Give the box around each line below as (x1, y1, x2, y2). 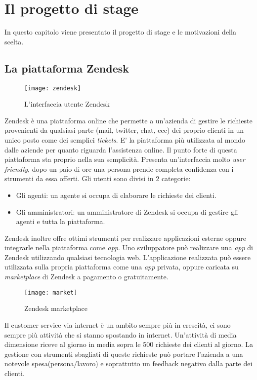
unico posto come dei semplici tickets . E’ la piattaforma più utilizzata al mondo (4, 134, 246, 145)
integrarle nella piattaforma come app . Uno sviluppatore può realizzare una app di (4, 242, 253, 253)
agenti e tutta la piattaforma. (16, 216, 105, 227)
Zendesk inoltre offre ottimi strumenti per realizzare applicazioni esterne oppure (4, 232, 246, 243)
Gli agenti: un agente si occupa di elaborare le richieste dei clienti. (16, 190, 216, 200)
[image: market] (24, 289, 78, 296)
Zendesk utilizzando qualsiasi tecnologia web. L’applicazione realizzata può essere (4, 252, 251, 262)
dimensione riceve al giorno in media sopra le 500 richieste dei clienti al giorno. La (4, 339, 254, 349)
